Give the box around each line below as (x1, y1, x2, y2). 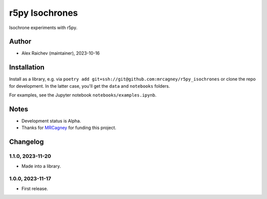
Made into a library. (21, 163, 61, 169)
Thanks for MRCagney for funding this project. (21, 125, 116, 131)
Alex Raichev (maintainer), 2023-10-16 (21, 50, 100, 56)
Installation (9, 63, 44, 71)
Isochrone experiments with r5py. (9, 25, 78, 31)
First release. (21, 185, 48, 192)
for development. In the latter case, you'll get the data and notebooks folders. (9, 83, 170, 89)
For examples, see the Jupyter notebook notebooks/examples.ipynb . (9, 92, 157, 98)
